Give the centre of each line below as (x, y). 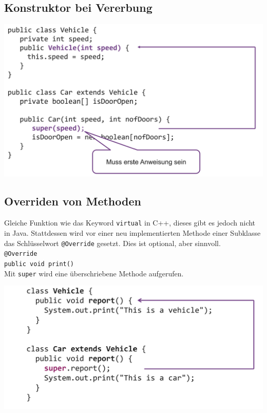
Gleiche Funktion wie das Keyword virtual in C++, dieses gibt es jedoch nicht (130, 223)
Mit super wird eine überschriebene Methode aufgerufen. (94, 273)
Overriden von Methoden (73, 201)
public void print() (39, 264)
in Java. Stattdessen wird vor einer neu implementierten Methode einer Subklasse (132, 232)
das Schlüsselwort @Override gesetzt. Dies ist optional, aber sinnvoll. (112, 243)
